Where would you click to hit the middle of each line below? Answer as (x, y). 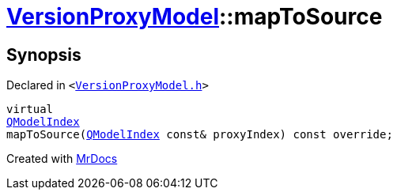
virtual (30, 109)
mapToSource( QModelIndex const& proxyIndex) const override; (200, 135)
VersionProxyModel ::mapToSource (195, 17)
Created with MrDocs (62, 159)
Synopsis (44, 55)
